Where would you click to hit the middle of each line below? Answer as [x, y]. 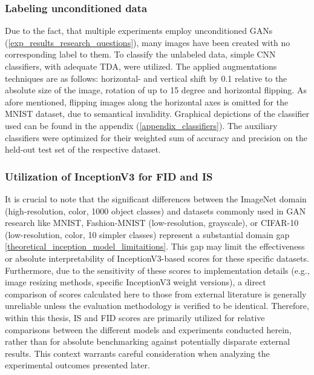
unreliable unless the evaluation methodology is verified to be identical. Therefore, [157, 306]
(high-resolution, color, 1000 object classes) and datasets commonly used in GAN [155, 211]
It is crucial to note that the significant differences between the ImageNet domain [156, 198]
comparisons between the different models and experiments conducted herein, [148, 329]
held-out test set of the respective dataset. [83, 149]
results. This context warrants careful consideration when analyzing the [137, 353]
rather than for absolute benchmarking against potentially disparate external [148, 341]
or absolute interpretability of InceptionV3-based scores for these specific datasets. [157, 258]
